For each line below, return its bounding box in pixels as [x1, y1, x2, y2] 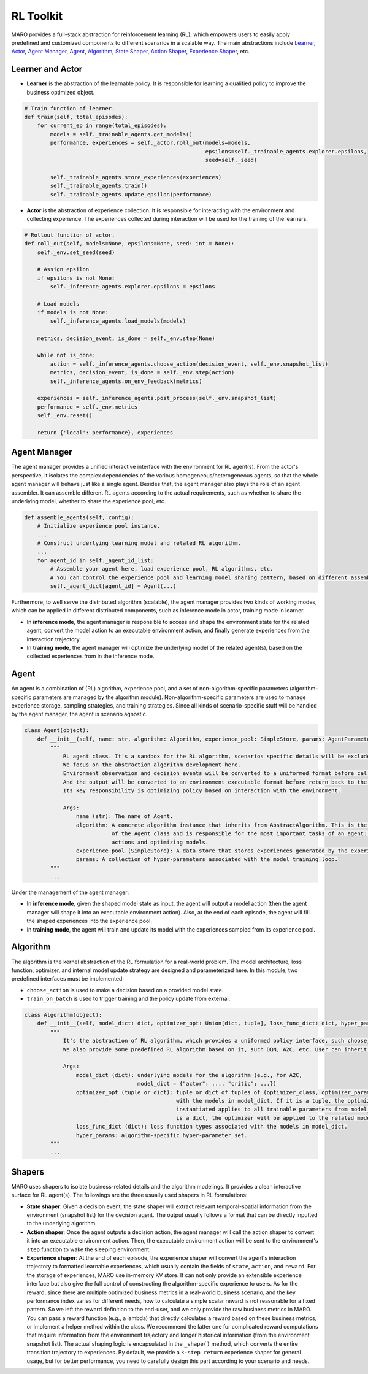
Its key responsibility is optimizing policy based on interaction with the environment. [63, 787, 342, 794]
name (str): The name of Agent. [75, 813, 174, 820]
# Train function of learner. [24, 105, 115, 112]
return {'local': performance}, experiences [37, 429, 174, 436]
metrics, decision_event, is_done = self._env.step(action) [50, 369, 235, 376]
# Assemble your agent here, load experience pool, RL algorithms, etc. [50, 565, 274, 573]
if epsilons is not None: [37, 274, 115, 282]
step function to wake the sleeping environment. [26, 1246, 151, 1253]
